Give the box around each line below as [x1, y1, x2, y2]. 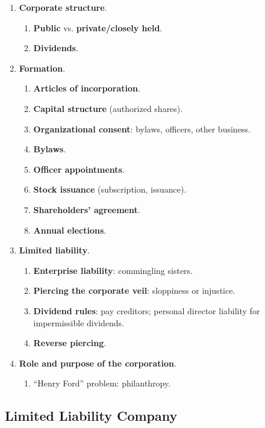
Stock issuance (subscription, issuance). [33, 183, 187, 196]
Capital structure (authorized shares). [33, 102, 183, 114]
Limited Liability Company [5, 406, 178, 425]
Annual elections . [33, 223, 107, 236]
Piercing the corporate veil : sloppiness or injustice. [33, 284, 235, 297]
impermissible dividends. [33, 316, 124, 329]
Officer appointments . [33, 163, 125, 175]
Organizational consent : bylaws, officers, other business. [33, 122, 251, 135]
